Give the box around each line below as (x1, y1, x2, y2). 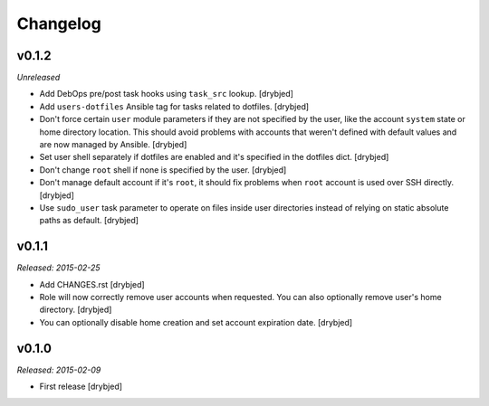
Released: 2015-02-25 (16, 262, 101, 273)
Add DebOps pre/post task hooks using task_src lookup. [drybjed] (39, 89, 294, 99)
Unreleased (16, 72, 61, 83)
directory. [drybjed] (39, 304, 112, 316)
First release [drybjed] (39, 381, 122, 392)
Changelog (16, 14, 101, 33)
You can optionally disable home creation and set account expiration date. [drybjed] (39, 316, 353, 327)
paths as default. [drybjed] (39, 215, 139, 226)
